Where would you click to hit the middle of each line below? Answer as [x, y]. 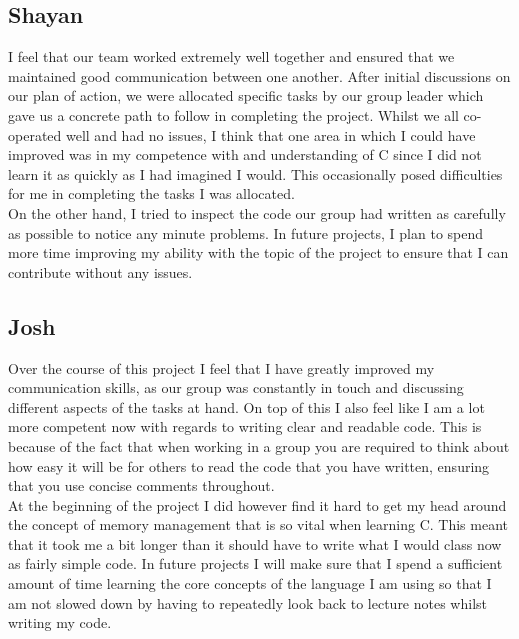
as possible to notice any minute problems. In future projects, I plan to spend [246, 232]
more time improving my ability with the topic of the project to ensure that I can [258, 252]
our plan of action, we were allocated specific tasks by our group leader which [246, 95]
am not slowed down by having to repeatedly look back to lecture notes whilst [248, 602]
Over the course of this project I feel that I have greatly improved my [221, 367]
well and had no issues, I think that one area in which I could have [270, 134]
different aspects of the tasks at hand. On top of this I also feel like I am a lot [246, 406]
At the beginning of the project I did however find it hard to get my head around [257, 504]
